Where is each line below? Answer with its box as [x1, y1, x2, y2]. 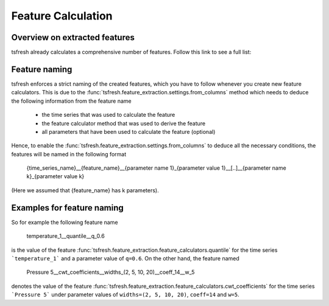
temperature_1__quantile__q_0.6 [26, 232, 105, 240]
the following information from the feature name [11, 97, 132, 105]
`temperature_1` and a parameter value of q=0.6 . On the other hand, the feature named [11, 254, 240, 262]
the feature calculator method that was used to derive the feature [41, 119, 206, 127]
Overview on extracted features [11, 32, 135, 43]
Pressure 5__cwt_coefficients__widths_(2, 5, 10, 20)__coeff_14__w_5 [26, 268, 195, 276]
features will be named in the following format [11, 150, 127, 158]
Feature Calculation [11, 9, 113, 23]
